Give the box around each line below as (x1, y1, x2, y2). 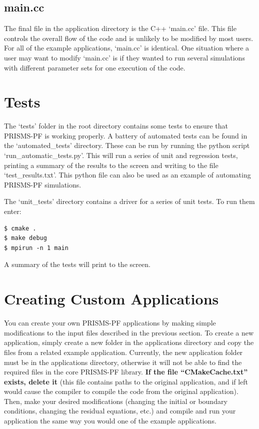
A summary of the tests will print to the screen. (4, 259, 150, 269)
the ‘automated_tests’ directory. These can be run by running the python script (4, 140, 250, 150)
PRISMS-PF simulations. (4, 179, 81, 189)
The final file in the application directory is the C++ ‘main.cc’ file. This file (4, 23, 236, 33)
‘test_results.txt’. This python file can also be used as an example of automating (4, 169, 251, 180)
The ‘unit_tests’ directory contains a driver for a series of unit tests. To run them (4, 196, 255, 206)
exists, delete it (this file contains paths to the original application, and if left (4, 376, 248, 386)
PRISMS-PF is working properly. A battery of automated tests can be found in (4, 130, 247, 140)
